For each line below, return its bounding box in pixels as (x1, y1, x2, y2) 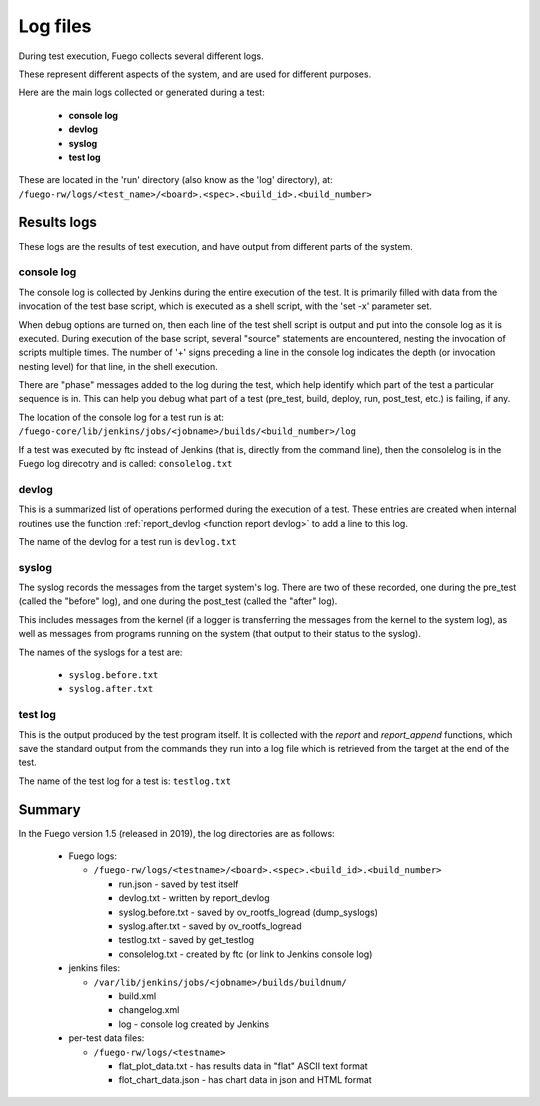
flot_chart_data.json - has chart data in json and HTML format (118, 1074, 372, 1086)
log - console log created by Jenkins (118, 1018, 270, 1030)
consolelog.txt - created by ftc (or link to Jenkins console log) (118, 948, 373, 960)
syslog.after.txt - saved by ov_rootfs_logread (118, 920, 302, 932)
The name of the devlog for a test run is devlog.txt (18, 535, 237, 547)
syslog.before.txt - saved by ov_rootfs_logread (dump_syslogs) (118, 906, 379, 918)
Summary (18, 801, 81, 818)
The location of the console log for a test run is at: (18, 411, 225, 423)
